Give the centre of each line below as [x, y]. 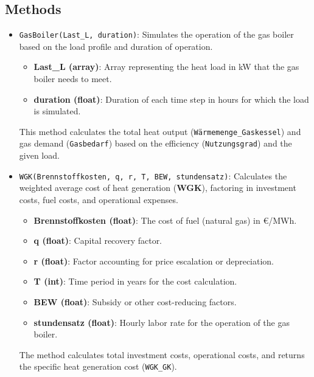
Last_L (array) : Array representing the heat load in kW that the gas [166, 67]
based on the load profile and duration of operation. [116, 46]
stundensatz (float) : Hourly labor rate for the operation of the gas [162, 322]
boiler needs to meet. [73, 79]
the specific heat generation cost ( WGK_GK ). [98, 366]
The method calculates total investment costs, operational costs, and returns [162, 354]
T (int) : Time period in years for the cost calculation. [135, 281]
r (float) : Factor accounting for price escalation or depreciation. [154, 261]
